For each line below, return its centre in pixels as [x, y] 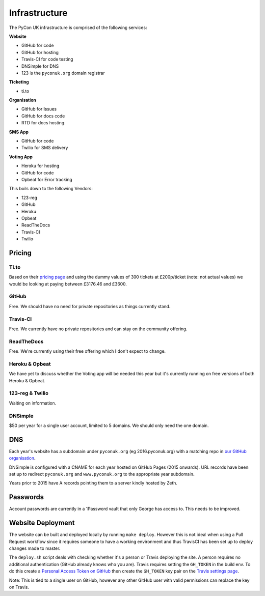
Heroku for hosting [40, 166]
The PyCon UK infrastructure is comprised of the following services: [78, 28]
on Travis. [19, 587]
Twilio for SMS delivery [45, 148]
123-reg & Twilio [29, 393]
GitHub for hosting [40, 52]
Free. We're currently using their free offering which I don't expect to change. [87, 351]
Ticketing [19, 82]
